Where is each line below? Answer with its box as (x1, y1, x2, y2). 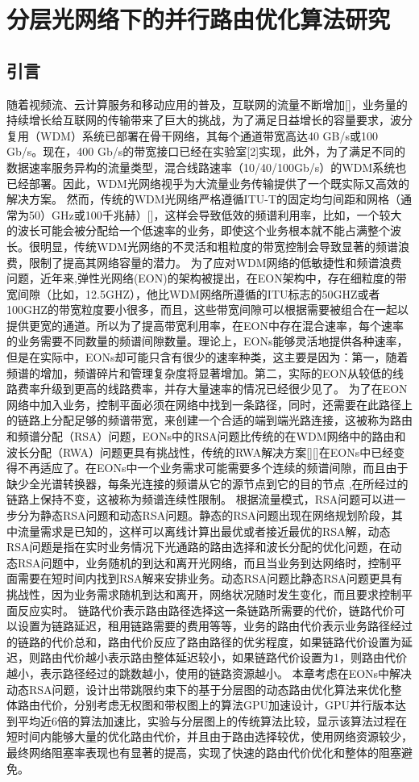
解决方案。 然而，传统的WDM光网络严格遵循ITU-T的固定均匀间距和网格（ (6, 190, 401, 207)
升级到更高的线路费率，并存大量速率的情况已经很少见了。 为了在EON (39, 380, 408, 397)
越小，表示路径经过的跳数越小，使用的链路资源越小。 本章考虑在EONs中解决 (6, 664, 413, 681)
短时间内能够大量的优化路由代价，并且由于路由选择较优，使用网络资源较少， (6, 728, 413, 745)
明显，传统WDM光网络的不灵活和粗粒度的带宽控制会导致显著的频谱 (39, 237, 398, 254)
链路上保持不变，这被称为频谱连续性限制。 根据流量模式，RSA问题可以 (6, 491, 384, 508)
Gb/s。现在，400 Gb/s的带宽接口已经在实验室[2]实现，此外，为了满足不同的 (6, 143, 406, 160)
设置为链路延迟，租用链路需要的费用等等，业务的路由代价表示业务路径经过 (17, 617, 413, 634)
